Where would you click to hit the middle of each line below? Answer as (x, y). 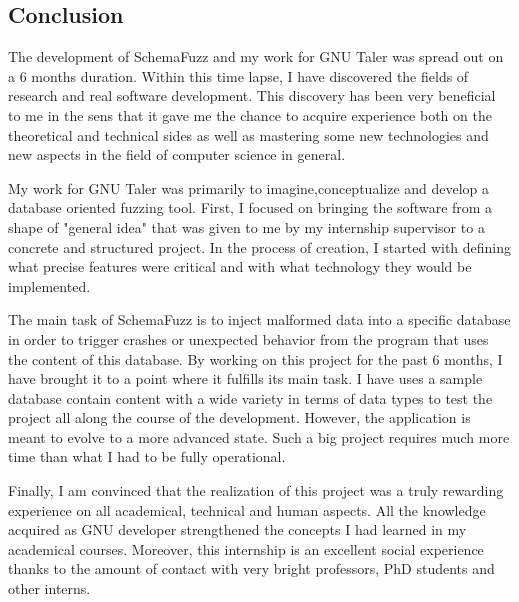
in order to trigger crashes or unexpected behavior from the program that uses (248, 338)
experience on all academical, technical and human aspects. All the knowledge (247, 509)
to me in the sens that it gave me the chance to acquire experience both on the (250, 114)
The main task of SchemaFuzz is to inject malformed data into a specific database (259, 319)
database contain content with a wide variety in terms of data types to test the (250, 397)
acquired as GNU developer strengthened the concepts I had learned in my (237, 529)
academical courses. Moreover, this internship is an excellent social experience (246, 548)
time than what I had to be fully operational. (147, 456)
